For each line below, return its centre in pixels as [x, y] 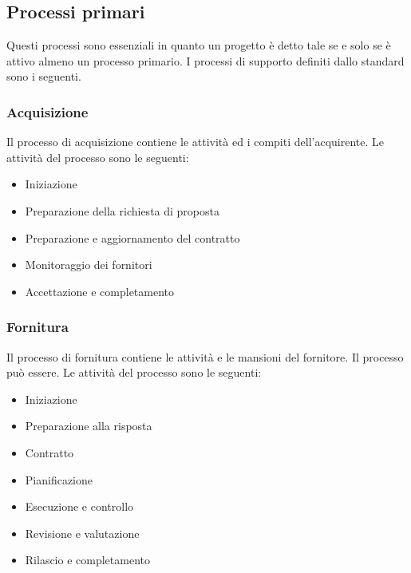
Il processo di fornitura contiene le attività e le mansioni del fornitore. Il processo [205, 356]
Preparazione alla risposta [89, 426]
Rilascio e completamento [87, 560]
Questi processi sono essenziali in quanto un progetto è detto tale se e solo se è [199, 45]
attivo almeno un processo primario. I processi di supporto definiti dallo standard [205, 60]
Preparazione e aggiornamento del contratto [132, 237]
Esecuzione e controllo [79, 506]
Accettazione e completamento [100, 291]
